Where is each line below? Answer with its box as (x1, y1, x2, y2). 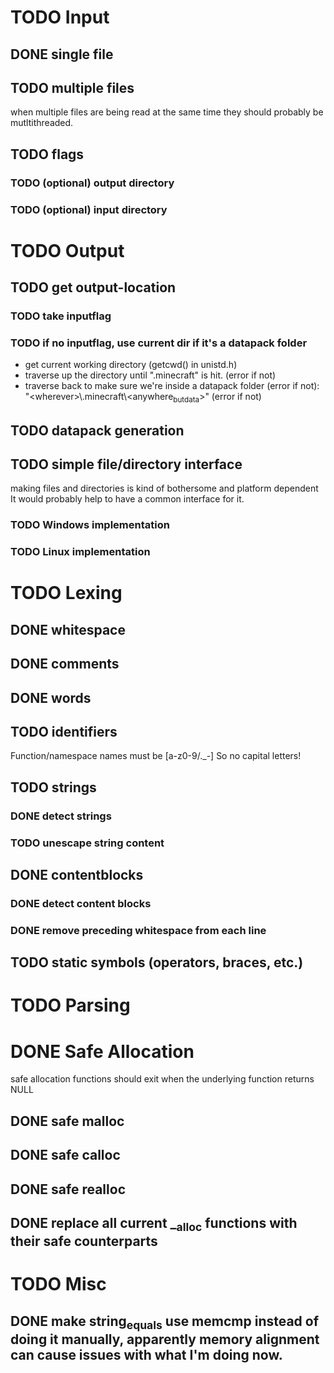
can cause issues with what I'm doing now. (10, 1346, 283, 1363)
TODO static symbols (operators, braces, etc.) (10, 954, 304, 971)
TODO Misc (10, 1273, 107, 1296)
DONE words (10, 689, 92, 706)
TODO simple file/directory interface (10, 456, 243, 473)
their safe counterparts (10, 1233, 158, 1250)
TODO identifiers (10, 724, 118, 741)
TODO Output (10, 239, 125, 262)
